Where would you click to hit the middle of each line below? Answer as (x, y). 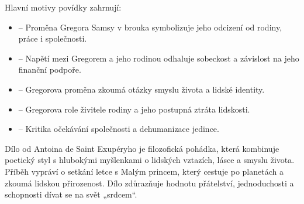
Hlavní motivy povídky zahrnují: (63, 7)
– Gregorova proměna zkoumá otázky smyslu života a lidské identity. (141, 89)
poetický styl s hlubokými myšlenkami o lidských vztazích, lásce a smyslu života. (150, 160)
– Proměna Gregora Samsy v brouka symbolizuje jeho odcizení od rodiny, (150, 27)
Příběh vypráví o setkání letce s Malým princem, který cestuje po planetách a (144, 171)
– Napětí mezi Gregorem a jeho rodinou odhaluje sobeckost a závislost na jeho (159, 58)
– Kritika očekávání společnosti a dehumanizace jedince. (119, 129)
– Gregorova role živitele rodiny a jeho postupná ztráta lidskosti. (134, 109)
